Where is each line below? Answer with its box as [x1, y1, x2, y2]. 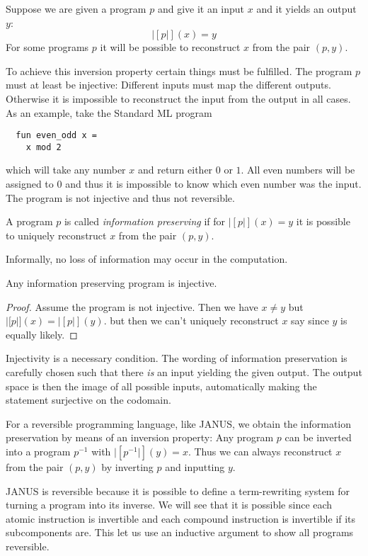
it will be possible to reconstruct [100, 40, 241, 55]
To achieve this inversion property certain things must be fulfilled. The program [6, 63, 352, 78]
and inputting [165, 459, 225, 474]
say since [291, 313, 329, 328]
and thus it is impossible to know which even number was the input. [65, 176, 362, 191]
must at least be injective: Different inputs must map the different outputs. [6, 77, 331, 92]
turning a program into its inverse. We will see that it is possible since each [6, 497, 333, 512]
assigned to [6, 176, 54, 191]
